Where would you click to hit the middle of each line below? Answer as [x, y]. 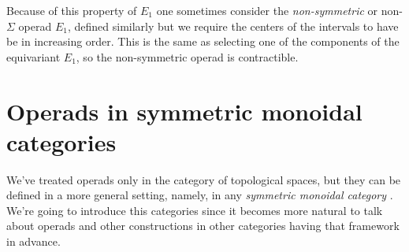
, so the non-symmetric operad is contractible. [187, 56]
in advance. [33, 241]
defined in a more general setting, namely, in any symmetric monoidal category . [200, 195]
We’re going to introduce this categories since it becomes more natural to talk [195, 210]
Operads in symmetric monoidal [184, 111]
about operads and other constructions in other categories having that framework [203, 226]
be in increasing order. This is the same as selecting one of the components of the [203, 41]
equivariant [33, 56]
